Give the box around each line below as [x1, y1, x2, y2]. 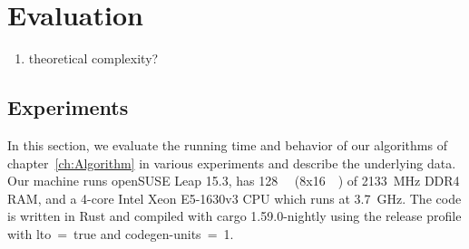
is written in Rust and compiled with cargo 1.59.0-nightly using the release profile [7, 206, 462, 225]
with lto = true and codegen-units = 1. [7, 224, 234, 243]
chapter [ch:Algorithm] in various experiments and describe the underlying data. [7, 153, 456, 172]
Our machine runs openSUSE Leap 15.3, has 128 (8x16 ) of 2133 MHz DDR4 [7, 171, 460, 190]
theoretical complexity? [28, 49, 159, 68]
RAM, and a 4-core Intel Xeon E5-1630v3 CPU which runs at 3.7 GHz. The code [7, 188, 462, 207]
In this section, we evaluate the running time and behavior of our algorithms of [7, 135, 447, 154]
